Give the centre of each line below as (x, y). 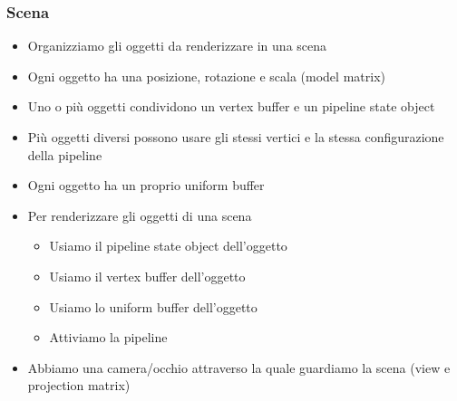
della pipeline (65, 154)
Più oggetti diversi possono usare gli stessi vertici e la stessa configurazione (236, 137)
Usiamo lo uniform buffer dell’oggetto (153, 306)
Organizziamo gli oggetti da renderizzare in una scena (177, 46)
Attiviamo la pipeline (108, 337)
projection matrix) (79, 385)
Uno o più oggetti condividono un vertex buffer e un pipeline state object (231, 106)
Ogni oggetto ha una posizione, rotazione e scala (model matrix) (206, 76)
